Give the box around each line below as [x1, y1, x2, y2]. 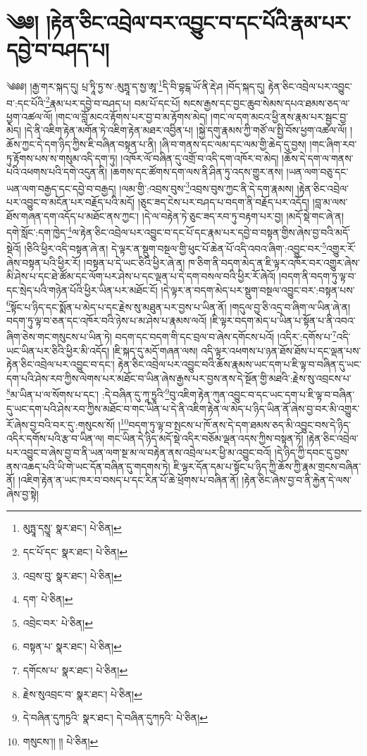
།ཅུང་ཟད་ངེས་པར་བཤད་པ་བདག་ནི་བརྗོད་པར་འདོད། [137, 195, 310, 209]
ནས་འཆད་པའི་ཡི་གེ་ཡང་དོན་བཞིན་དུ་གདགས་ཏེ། [6, 458, 170, 473]
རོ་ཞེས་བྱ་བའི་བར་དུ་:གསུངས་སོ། [6, 417, 115, 432]
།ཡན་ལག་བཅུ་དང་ [286, 164, 349, 179]
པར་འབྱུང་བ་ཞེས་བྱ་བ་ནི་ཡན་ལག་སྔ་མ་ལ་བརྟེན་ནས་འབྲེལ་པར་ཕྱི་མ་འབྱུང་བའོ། [6, 445, 272, 460]
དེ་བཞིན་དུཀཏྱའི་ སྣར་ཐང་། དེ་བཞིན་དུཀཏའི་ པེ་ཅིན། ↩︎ [23, 710, 209, 725]
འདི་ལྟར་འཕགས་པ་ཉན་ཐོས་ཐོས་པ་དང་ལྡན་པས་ [201, 343, 361, 358]
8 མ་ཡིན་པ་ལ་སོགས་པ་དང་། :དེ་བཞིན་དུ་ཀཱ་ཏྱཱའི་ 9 [6, 385, 170, 402]
